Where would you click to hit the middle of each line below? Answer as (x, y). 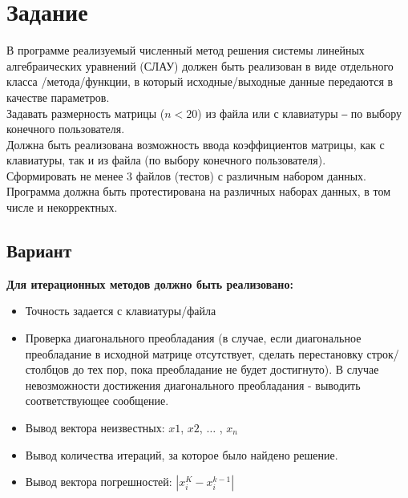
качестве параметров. (58, 97)
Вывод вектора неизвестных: (95, 428)
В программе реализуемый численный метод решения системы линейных (186, 50)
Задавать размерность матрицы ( (86, 113)
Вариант (39, 251)
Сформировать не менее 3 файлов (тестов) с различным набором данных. (186, 175)
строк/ (383, 353)
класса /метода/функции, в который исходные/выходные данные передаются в (200, 81)
